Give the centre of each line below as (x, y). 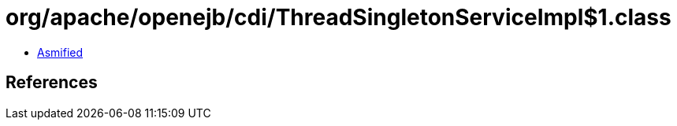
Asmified (60, 52)
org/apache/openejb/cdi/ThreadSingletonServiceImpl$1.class (338, 17)
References (52, 83)
